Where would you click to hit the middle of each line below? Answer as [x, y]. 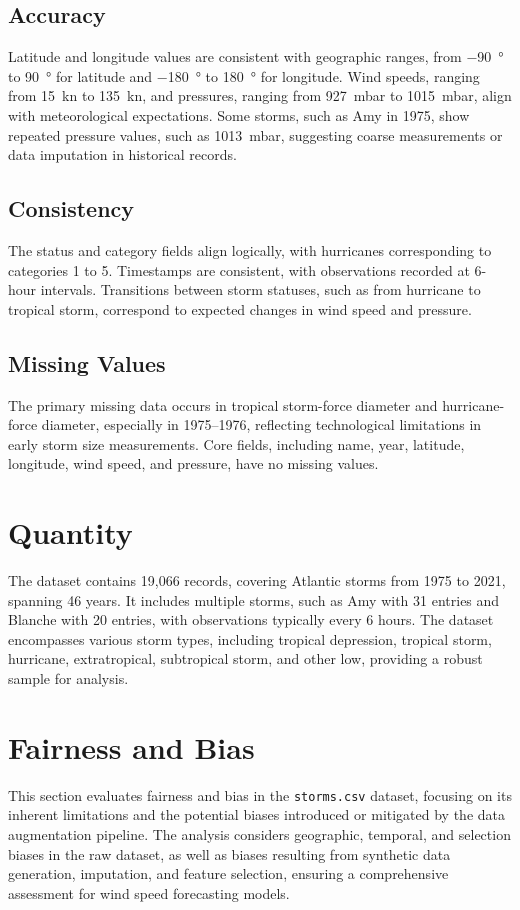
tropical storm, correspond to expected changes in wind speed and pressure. [240, 308]
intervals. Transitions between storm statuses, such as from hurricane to [260, 289]
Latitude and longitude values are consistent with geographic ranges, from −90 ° [256, 56]
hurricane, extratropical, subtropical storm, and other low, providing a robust [245, 658]
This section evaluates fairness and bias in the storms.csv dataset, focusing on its [260, 794]
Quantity [70, 532]
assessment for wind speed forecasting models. [149, 892]
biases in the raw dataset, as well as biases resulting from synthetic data [229, 853]
